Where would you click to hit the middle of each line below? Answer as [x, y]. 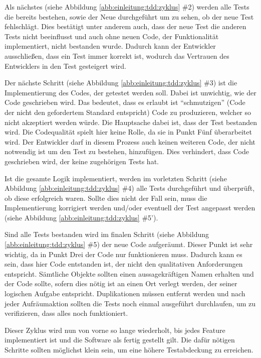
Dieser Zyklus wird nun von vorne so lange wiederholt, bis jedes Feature [115, 330]
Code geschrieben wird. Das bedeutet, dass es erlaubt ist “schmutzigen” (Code [125, 102]
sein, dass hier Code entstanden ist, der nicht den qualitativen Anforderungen [124, 264]
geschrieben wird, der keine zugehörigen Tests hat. [82, 161]
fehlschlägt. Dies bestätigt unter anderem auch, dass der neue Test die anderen [125, 26]
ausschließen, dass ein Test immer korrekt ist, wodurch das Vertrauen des [117, 55]
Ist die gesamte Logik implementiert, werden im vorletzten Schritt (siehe [116, 178]
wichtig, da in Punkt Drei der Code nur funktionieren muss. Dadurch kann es [123, 254]
